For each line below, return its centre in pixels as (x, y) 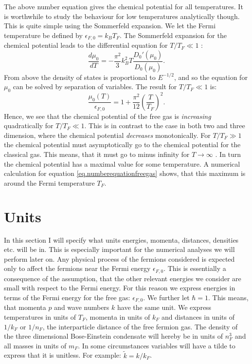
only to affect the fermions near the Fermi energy (77, 268)
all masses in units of (35, 345)
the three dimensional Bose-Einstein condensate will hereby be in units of (114, 336)
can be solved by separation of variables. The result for (95, 86)
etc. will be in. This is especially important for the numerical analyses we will (119, 249)
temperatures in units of (40, 316)
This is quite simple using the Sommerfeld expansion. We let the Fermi (110, 26)
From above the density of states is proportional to (80, 77)
